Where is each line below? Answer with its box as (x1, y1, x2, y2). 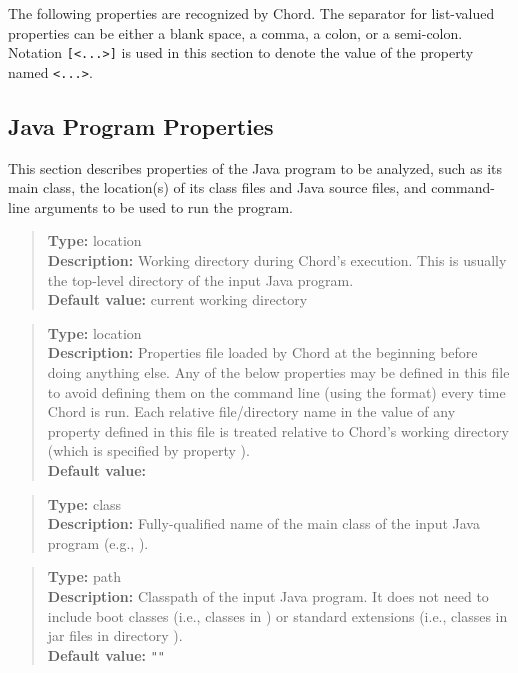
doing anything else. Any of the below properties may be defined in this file (47, 362, 510, 383)
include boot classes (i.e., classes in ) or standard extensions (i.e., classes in (47, 605, 508, 626)
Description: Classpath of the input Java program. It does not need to (47, 585, 489, 606)
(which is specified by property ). (47, 440, 250, 461)
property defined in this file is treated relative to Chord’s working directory (47, 420, 509, 441)
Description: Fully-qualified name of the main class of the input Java (47, 513, 480, 534)
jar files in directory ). (47, 625, 183, 646)
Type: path (47, 566, 121, 587)
